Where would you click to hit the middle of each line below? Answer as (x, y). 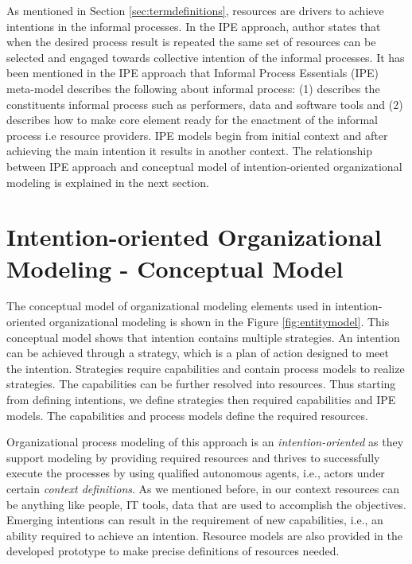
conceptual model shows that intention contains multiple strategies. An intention (203, 337)
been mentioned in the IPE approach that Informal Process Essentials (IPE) (192, 73)
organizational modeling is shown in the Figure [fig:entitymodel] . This (220, 322)
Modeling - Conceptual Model (175, 268)
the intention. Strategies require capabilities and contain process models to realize (206, 368)
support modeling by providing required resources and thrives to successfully (193, 457)
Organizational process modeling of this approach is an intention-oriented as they (205, 442)
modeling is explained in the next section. (108, 182)
